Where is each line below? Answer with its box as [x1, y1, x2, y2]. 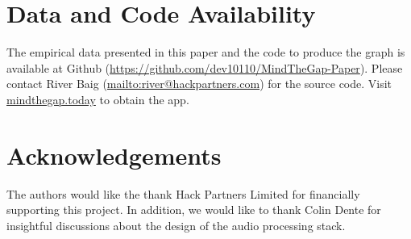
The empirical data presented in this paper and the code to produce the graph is [6, 44, 405, 61]
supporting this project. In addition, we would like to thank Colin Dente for [6, 201, 381, 218]
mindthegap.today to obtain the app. [6, 90, 189, 107]
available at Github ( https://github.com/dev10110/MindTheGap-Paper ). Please [6, 59, 403, 76]
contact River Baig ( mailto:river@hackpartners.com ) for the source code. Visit [6, 75, 392, 92]
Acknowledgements [6, 138, 222, 171]
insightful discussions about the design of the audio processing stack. [6, 216, 346, 233]
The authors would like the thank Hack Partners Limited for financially [6, 185, 360, 202]
